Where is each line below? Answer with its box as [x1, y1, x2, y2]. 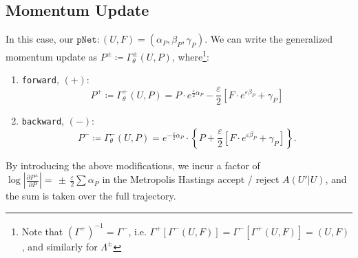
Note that [21, 224, 63, 238]
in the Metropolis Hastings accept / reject [102, 172, 280, 186]
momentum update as [6, 49, 98, 63]
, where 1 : [171, 47, 209, 63]
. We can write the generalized [204, 32, 333, 46]
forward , [21, 72, 59, 87]
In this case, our [6, 32, 74, 46]
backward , [21, 114, 64, 128]
